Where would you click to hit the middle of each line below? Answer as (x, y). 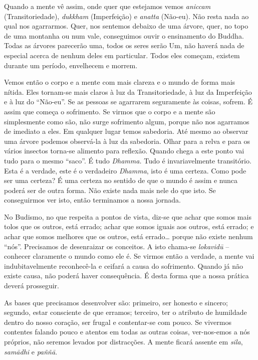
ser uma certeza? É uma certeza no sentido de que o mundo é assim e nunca (121, 180)
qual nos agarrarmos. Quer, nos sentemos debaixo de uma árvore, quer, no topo (126, 26)
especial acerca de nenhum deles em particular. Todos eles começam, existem (122, 55)
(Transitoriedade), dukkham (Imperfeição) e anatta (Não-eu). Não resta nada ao (126, 16)
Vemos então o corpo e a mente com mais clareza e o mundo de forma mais (120, 82)
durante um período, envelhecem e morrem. (71, 65)
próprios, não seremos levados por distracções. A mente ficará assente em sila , (123, 341)
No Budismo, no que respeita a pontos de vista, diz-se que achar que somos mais (128, 216)
